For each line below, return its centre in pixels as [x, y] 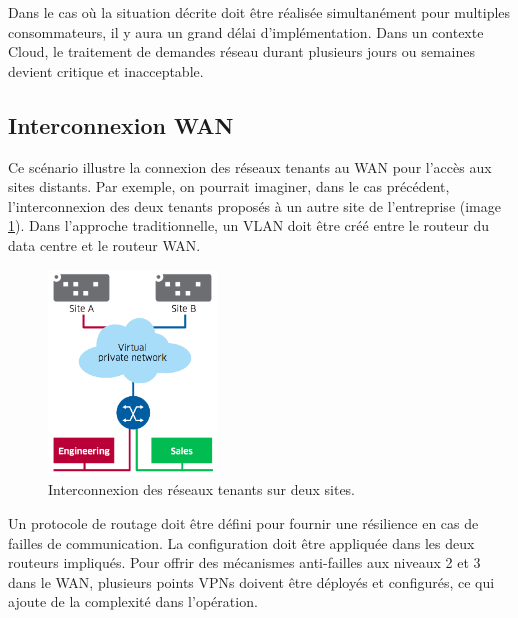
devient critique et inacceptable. [106, 70]
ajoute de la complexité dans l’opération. [133, 601]
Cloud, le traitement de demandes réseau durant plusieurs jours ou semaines [241, 51]
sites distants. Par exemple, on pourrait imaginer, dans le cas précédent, [229, 186]
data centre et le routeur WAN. [104, 244]
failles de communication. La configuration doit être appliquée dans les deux [241, 542]
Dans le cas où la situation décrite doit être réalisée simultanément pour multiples [259, 12]
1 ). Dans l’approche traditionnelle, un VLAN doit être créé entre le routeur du [249, 225]
